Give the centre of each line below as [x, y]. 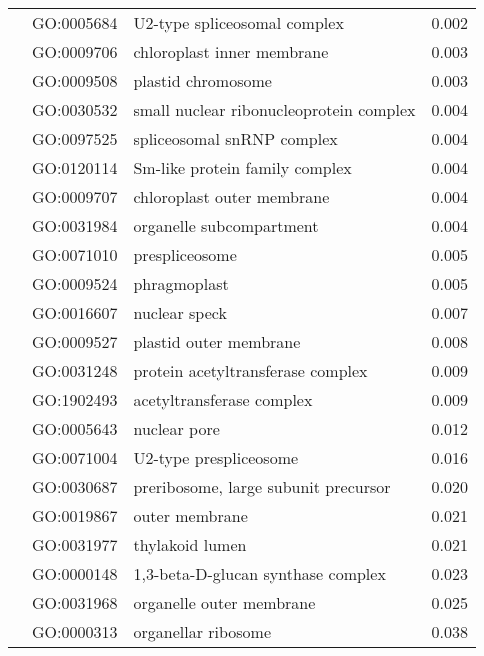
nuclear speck [180, 312]
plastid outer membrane [217, 341]
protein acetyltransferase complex [250, 370]
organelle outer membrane [224, 602]
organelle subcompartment [226, 225]
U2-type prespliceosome [216, 457]
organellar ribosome [202, 631]
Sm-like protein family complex [242, 167]
